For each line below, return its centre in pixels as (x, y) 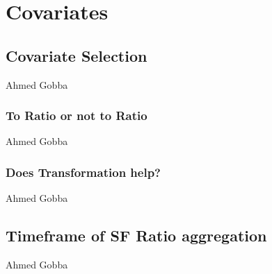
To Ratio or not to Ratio (77, 115)
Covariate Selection (77, 55)
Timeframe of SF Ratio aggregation (136, 236)
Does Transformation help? (83, 172)
